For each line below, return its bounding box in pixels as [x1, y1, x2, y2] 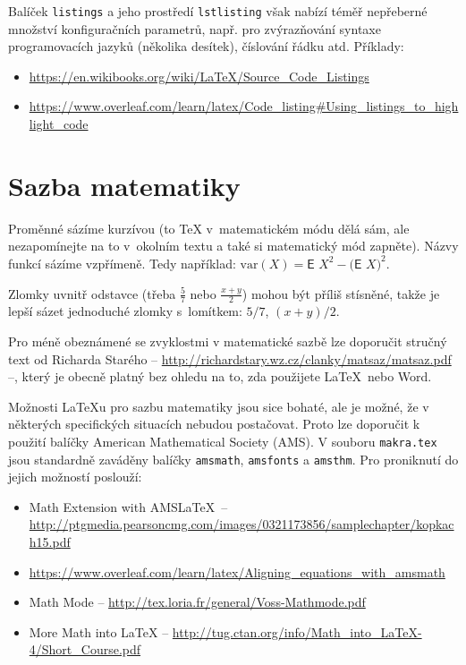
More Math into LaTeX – [29, 622, 169, 641]
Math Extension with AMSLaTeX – [29, 497, 228, 516]
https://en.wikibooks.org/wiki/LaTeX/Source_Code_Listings [29, 66, 369, 85]
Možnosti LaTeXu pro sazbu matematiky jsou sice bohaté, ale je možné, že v [8, 396, 429, 415]
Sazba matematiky [8, 166, 241, 203]
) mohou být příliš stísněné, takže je [241, 284, 440, 303]
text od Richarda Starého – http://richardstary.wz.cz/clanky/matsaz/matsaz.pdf [8, 349, 452, 368]
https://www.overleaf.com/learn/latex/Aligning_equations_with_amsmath [29, 562, 445, 581]
